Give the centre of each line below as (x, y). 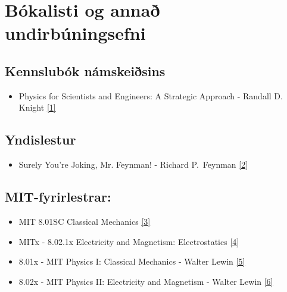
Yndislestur (40, 139)
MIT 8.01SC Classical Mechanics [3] (85, 221)
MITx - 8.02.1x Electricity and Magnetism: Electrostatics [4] (129, 241)
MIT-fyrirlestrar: (58, 197)
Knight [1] (37, 107)
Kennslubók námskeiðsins (85, 70)
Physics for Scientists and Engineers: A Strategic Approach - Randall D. (151, 95)
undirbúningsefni (75, 33)
